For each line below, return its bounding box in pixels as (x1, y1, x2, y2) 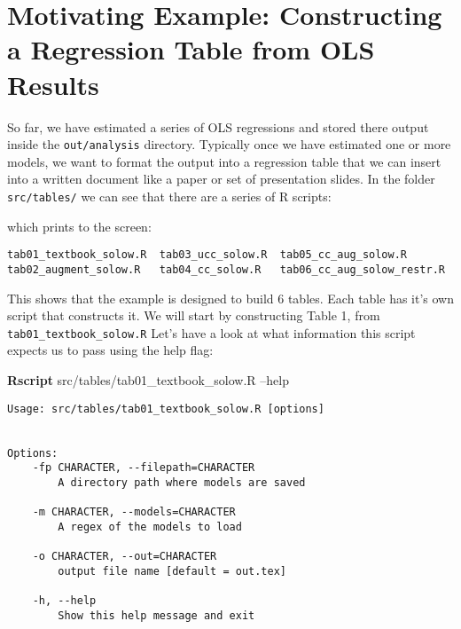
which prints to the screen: (7, 216, 152, 235)
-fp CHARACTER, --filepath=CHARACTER (32, 461, 255, 475)
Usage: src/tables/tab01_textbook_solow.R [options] (7, 402, 324, 415)
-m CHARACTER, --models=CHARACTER (32, 506, 236, 519)
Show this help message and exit (58, 609, 255, 622)
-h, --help (32, 594, 97, 608)
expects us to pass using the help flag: (7, 341, 214, 359)
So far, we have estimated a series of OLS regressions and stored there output (7, 117, 429, 136)
